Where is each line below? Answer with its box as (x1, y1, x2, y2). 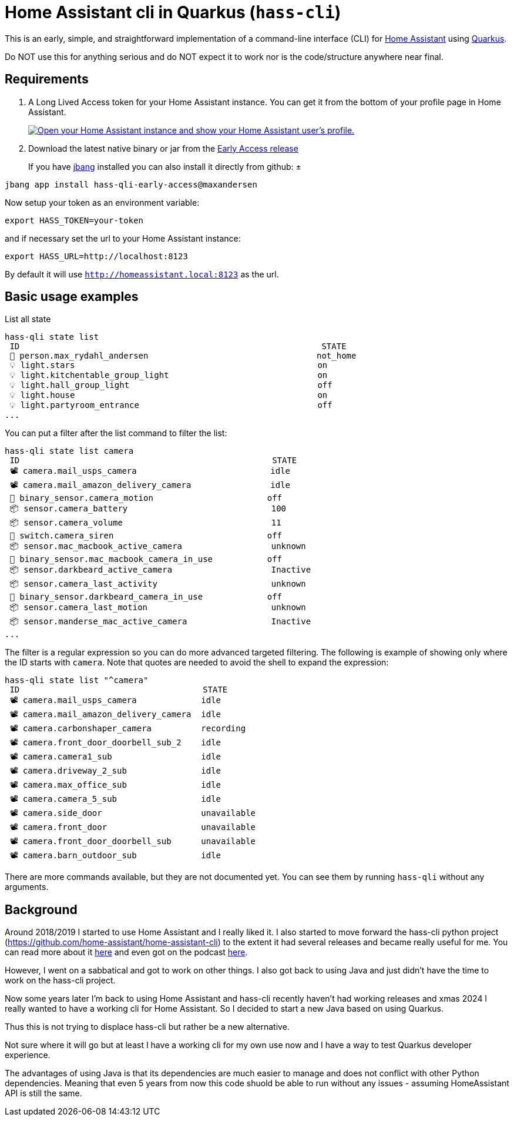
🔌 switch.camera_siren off (9, 531, 283, 541)
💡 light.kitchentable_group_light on (9, 370, 328, 380)
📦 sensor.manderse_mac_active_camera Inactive (9, 617, 311, 627)
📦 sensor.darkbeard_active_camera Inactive (9, 565, 311, 575)
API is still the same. (5, 1088, 82, 1099)
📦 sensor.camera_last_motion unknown (9, 603, 306, 613)
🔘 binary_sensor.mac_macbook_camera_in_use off (9, 554, 283, 564)
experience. (5, 1050, 51, 1060)
